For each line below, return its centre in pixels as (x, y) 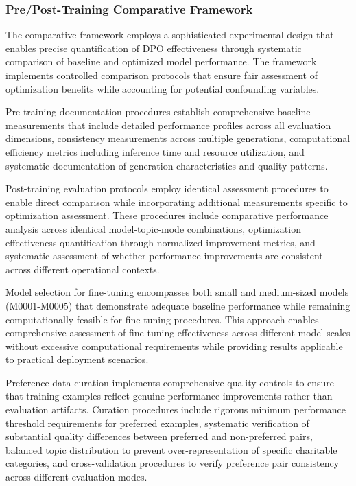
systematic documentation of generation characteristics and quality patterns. (167, 165)
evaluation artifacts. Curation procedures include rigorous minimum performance (176, 409)
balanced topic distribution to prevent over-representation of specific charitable (171, 449)
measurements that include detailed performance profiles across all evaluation (168, 125)
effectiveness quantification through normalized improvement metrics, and (161, 242)
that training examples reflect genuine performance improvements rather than (169, 396)
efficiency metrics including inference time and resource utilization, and (155, 151)
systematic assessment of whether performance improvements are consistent (164, 256)
